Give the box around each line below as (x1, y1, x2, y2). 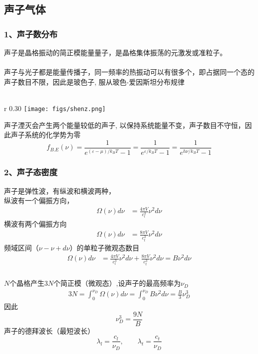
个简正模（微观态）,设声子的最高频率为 (53, 278, 181, 288)
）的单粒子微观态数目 (70, 242, 140, 253)
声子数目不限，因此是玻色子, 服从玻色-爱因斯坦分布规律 (4, 76, 185, 87)
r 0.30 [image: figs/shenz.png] (4, 103, 106, 113)
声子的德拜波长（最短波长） (4, 325, 94, 336)
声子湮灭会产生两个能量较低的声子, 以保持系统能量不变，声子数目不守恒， (4, 119, 245, 130)
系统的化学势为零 (24, 129, 81, 140)
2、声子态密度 (4, 166, 58, 178)
